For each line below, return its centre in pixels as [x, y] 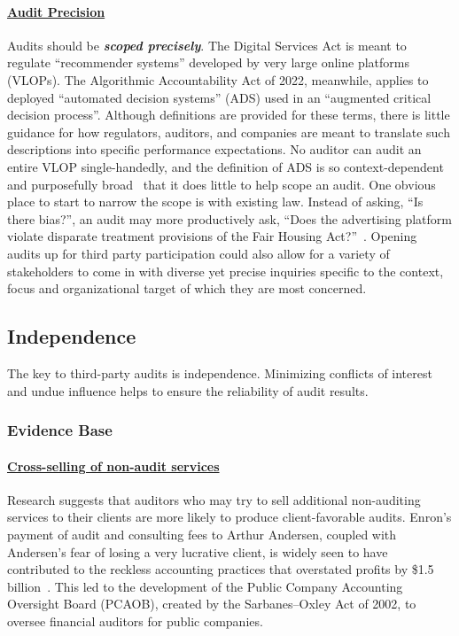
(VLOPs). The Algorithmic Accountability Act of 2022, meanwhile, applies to [218, 79]
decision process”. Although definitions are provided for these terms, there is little [229, 115]
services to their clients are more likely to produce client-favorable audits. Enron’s [229, 517]
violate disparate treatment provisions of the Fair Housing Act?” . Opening [212, 236]
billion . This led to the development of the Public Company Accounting [205, 586]
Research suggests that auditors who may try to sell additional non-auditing [214, 499]
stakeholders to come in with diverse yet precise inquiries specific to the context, [226, 271]
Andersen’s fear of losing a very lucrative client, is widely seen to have [198, 551]
